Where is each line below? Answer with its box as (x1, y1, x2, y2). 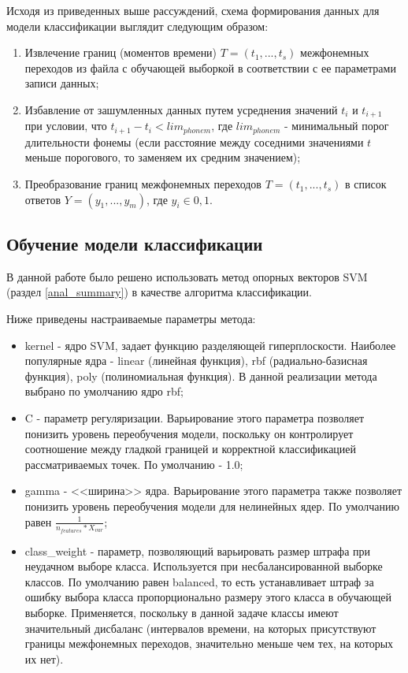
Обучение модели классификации (6, 232, 263, 256)
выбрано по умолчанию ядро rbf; (24, 383, 184, 400)
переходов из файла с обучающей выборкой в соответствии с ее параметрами (24, 59, 396, 76)
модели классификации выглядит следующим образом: (6, 17, 269, 34)
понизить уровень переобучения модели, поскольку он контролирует (24, 425, 354, 441)
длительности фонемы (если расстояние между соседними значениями (24, 133, 364, 150)
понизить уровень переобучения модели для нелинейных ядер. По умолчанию (24, 497, 399, 514)
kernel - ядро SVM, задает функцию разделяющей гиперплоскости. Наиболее (24, 336, 396, 353)
